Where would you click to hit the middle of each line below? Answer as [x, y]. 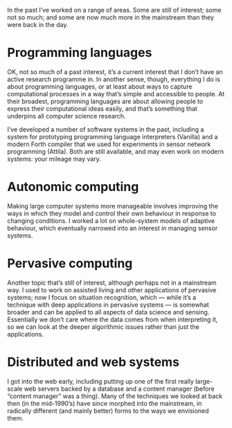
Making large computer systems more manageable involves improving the [113, 206]
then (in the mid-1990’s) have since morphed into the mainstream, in [105, 403]
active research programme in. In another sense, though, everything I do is [114, 79]
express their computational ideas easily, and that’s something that [102, 108]
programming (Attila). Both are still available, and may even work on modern [115, 151]
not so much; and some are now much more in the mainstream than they [111, 17]
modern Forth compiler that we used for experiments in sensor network [109, 144]
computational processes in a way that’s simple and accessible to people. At [116, 93]
